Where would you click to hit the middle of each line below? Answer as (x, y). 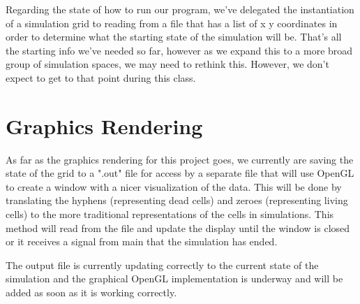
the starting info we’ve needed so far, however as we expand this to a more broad (179, 50)
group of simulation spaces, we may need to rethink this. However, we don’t (167, 64)
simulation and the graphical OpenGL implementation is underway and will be (174, 278)
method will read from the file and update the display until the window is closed (178, 227)
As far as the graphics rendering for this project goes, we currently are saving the (180, 159)
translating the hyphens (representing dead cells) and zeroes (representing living (177, 200)
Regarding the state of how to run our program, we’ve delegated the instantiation (180, 9)
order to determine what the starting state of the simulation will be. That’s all (174, 37)
